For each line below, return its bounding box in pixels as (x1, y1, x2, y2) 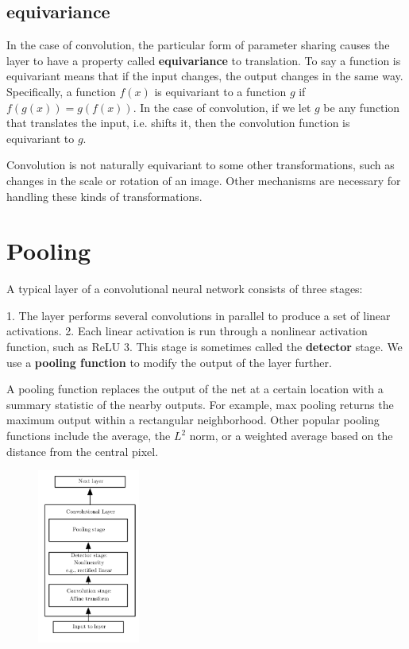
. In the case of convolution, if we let (133, 99, 311, 115)
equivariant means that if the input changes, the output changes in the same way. (6, 68, 403, 84)
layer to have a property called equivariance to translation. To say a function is (6, 52, 401, 68)
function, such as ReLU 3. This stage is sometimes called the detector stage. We (6, 338, 403, 355)
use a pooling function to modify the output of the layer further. (6, 353, 332, 370)
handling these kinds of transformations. (6, 187, 203, 204)
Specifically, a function (6, 83, 116, 99)
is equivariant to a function (154, 83, 287, 99)
